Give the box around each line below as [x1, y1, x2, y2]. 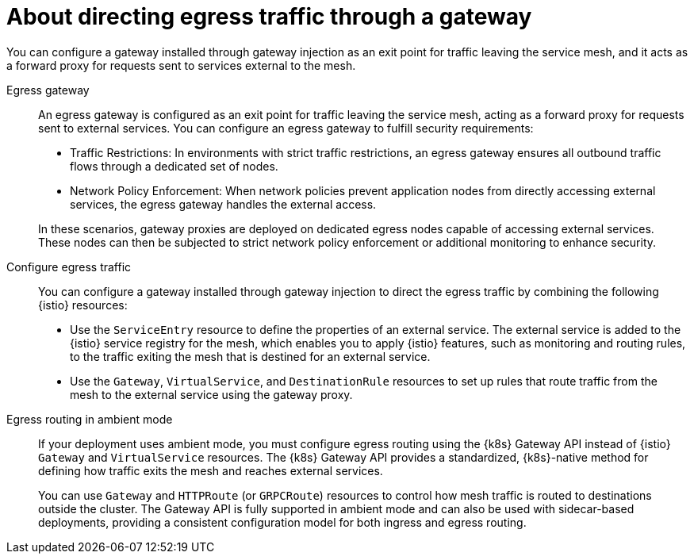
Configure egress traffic [6, 259, 132, 274]
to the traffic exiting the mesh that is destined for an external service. [70, 349, 431, 363]
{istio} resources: [38, 297, 128, 312]
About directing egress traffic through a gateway [6, 3, 532, 30]
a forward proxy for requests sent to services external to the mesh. [6, 58, 356, 72]
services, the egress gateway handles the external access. [70, 197, 377, 211]
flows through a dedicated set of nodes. [70, 159, 278, 173]
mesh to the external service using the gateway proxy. [70, 387, 353, 401]
